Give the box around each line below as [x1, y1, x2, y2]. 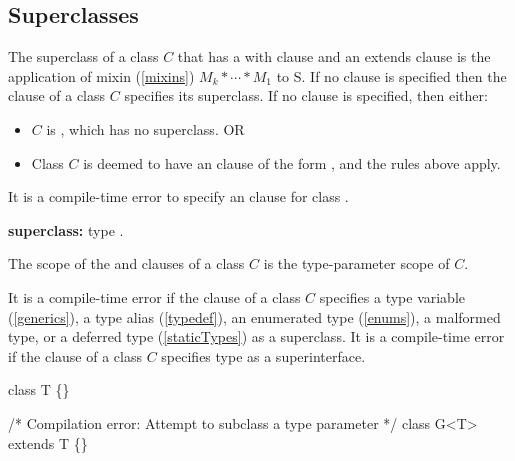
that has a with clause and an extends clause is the [177, 46, 491, 67]
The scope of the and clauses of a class [8, 253, 245, 274]
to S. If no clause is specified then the [276, 65, 507, 86]
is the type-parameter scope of [263, 253, 450, 274]
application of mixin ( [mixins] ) [8, 65, 195, 86]
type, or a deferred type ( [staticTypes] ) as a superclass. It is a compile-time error [8, 326, 505, 347]
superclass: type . [8, 219, 124, 240]
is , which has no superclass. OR [46, 118, 245, 139]
